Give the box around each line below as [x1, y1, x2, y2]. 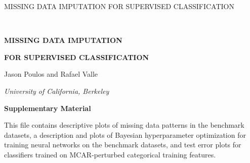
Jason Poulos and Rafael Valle [4, 69, 98, 79]
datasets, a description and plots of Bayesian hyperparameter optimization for [4, 129, 246, 140]
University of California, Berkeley [4, 85, 109, 96]
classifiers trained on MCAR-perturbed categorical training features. [4, 149, 216, 159]
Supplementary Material [4, 102, 91, 113]
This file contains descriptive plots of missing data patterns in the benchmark [4, 120, 244, 130]
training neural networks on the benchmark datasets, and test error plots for [4, 139, 241, 150]
